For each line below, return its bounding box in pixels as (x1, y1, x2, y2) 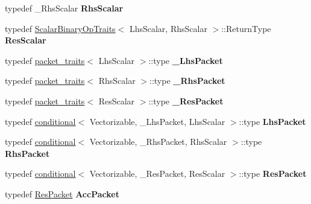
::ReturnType (221, 22, 271, 34)
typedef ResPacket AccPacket (5, 187, 119, 200)
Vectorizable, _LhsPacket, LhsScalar (89, 115, 225, 127)
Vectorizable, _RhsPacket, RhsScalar (89, 135, 227, 148)
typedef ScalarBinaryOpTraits (5, 22, 116, 34)
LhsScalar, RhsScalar (129, 22, 207, 34)
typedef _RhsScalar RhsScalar (5, 2, 124, 14)
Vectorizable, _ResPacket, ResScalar (89, 167, 225, 180)
